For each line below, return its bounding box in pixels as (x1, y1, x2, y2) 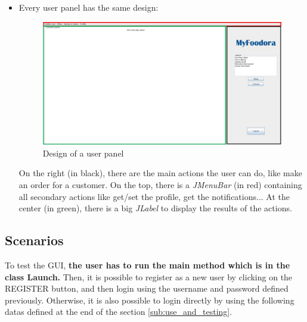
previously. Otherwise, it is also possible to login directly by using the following (5, 293, 294, 306)
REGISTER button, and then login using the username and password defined (5, 282, 289, 295)
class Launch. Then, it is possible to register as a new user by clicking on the (5, 270, 293, 283)
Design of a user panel (42, 146, 124, 159)
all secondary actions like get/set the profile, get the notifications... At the (18, 190, 290, 202)
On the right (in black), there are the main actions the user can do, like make (18, 167, 302, 179)
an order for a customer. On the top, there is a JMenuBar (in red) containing (18, 178, 302, 190)
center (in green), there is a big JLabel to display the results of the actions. (18, 202, 292, 214)
